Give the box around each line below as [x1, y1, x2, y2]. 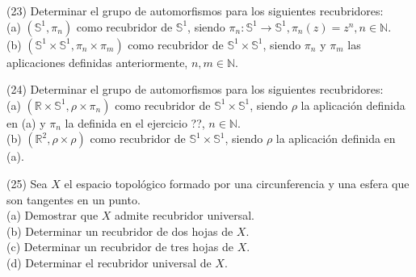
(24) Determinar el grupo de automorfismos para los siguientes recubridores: [6, 81, 384, 98]
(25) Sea [6, 174, 48, 191]
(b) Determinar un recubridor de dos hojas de [6, 222, 233, 239]
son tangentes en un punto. [6, 191, 141, 208]
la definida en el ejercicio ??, [65, 114, 205, 131]
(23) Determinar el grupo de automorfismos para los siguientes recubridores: [6, 2, 384, 19]
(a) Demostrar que [6, 207, 99, 224]
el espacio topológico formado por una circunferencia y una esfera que [64, 174, 410, 191]
